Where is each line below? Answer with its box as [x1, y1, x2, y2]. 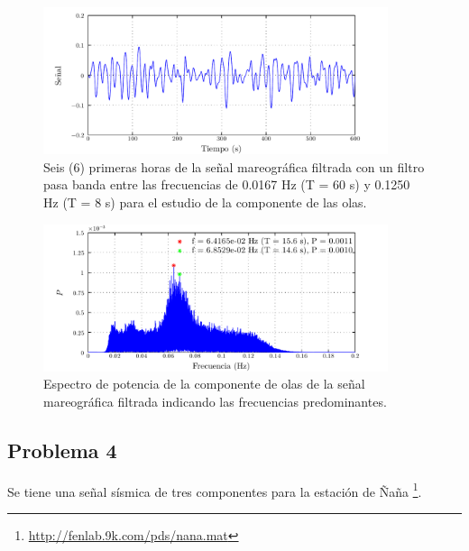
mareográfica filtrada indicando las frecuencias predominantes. [43, 392, 387, 410]
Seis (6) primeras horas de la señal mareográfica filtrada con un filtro [43, 157, 425, 176]
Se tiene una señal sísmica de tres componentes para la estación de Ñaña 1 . [7, 479, 422, 500]
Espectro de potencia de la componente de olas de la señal [43, 374, 365, 393]
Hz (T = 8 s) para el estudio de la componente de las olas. [43, 193, 367, 211]
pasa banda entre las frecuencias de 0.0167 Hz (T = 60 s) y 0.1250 [43, 175, 410, 194]
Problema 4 [7, 436, 117, 464]
